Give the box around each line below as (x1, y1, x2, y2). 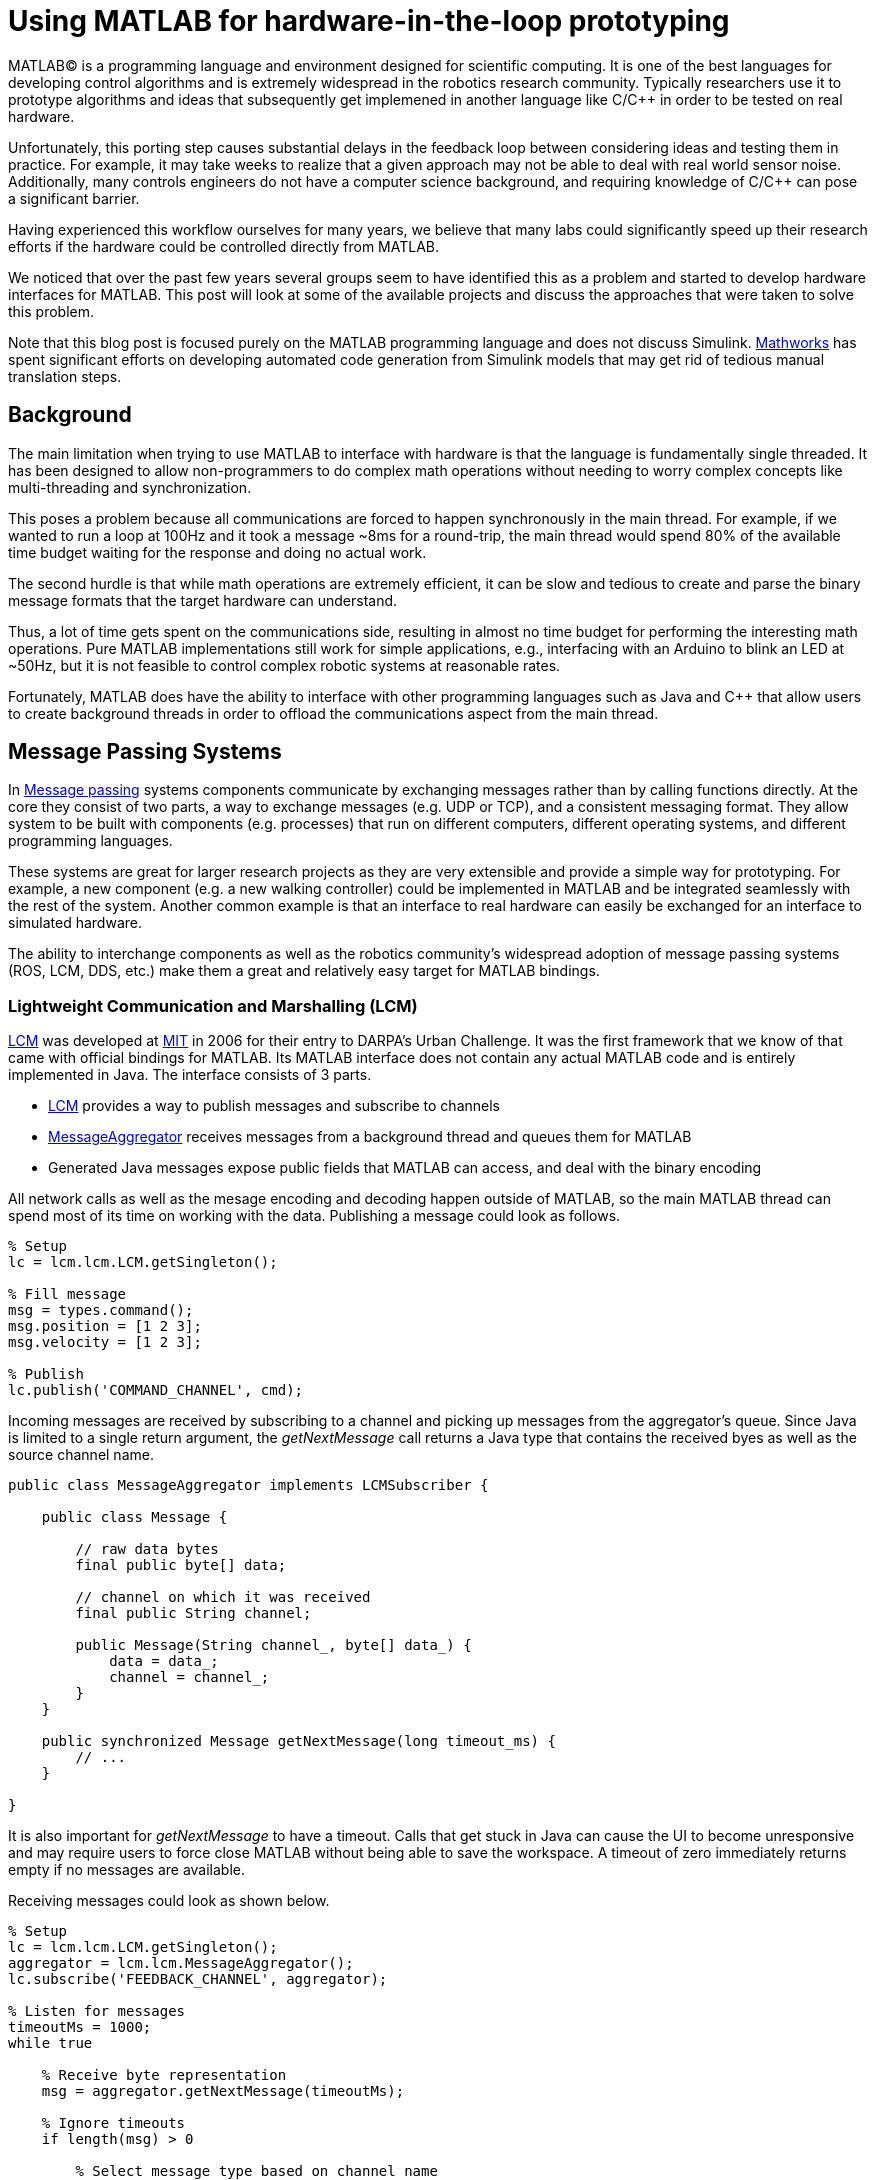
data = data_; (109, 1653, 219, 1670)
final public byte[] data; (75, 1557, 287, 1574)
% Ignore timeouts (41, 2115, 186, 2132)
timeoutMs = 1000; (8, 2019, 152, 2036)
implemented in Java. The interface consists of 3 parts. (8, 1066, 372, 1084)
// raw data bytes (75, 1541, 219, 1558)
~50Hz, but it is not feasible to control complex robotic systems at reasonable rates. (8, 656, 561, 674)
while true (8, 2035, 93, 2052)
